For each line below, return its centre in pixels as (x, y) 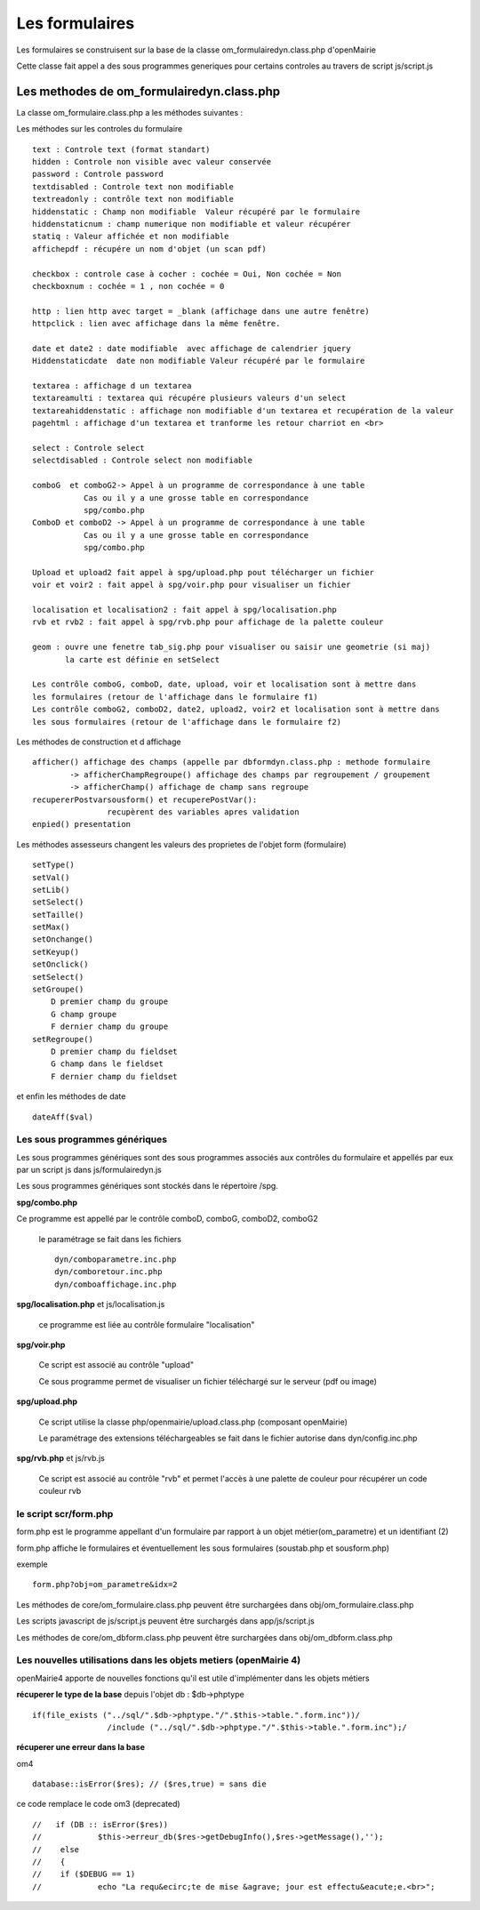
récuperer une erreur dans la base (81, 1747)
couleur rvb (60, 1491)
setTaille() (58, 915)
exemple (32, 1564)
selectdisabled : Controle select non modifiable (143, 461)
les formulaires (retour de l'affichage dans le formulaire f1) (176, 697)
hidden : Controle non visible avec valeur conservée (152, 162)
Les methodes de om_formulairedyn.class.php (148, 91)
